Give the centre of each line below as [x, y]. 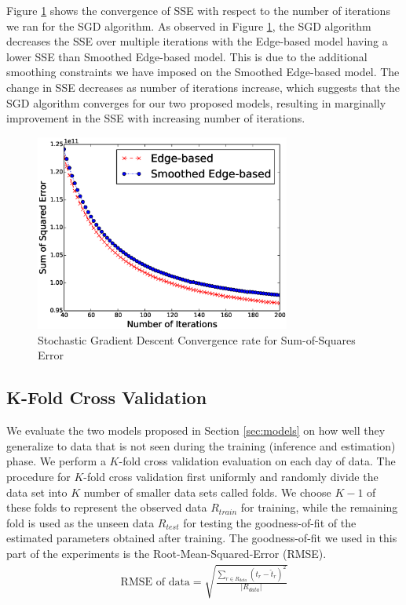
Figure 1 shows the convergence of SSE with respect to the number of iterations [198, 10]
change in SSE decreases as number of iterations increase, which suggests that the [203, 87]
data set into [37, 492]
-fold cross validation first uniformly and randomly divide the [231, 476]
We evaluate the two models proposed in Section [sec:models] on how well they [196, 430]
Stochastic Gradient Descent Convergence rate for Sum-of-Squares [197, 339]
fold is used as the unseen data [80, 522]
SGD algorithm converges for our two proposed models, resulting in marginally [196, 102]
